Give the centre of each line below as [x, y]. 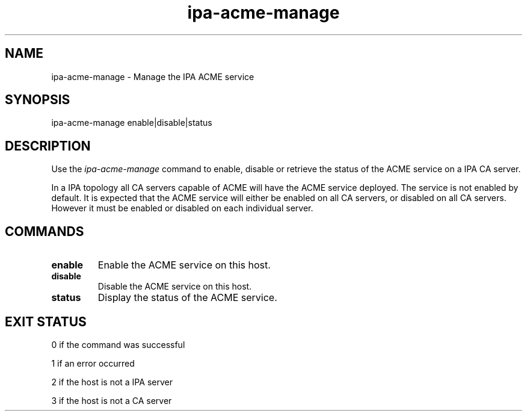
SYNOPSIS [38, 100]
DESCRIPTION [48, 146]
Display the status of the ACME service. [187, 298]
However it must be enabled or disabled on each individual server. [182, 208]
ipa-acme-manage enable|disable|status [132, 123]
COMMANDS [45, 231]
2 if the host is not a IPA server [112, 382]
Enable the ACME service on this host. [184, 265]
